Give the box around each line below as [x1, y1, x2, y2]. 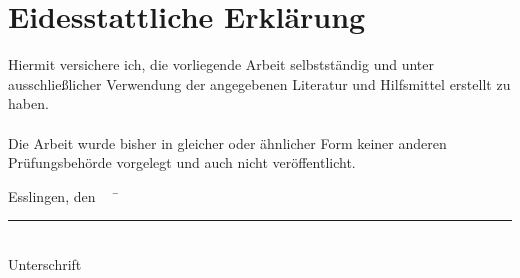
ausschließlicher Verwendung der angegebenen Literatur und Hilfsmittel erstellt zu [8, 73, 511, 94]
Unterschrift [8, 253, 82, 274]
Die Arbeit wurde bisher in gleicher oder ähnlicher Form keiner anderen [8, 132, 447, 153]
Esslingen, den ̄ [8, 185, 119, 206]
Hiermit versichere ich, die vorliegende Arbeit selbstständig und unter [8, 54, 434, 75]
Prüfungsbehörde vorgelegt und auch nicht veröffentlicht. [8, 152, 356, 173]
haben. [8, 93, 49, 114]
